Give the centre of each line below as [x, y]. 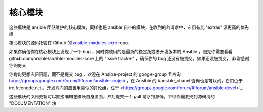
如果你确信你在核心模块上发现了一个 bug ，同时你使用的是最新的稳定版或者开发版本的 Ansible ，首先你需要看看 [121, 51]
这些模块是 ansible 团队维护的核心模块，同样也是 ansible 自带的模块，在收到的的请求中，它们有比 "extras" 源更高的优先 [129, 27]
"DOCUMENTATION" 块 [33, 103]
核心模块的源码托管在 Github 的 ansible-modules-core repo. [69, 43]
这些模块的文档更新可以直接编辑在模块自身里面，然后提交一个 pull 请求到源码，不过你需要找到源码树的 [112, 96]
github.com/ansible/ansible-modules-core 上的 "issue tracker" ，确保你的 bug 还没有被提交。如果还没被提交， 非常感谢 [129, 59]
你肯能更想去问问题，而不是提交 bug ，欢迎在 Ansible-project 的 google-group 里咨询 [95, 74]
